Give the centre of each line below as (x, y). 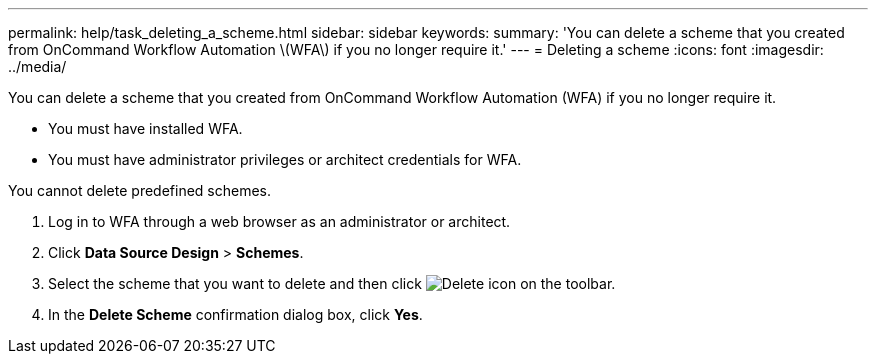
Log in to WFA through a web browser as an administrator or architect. (279, 221)
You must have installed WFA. (145, 128)
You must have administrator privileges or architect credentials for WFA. (285, 159)
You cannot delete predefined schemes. (140, 190)
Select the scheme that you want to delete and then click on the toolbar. (332, 283)
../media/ (37, 66)
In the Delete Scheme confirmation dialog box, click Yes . (235, 314)
